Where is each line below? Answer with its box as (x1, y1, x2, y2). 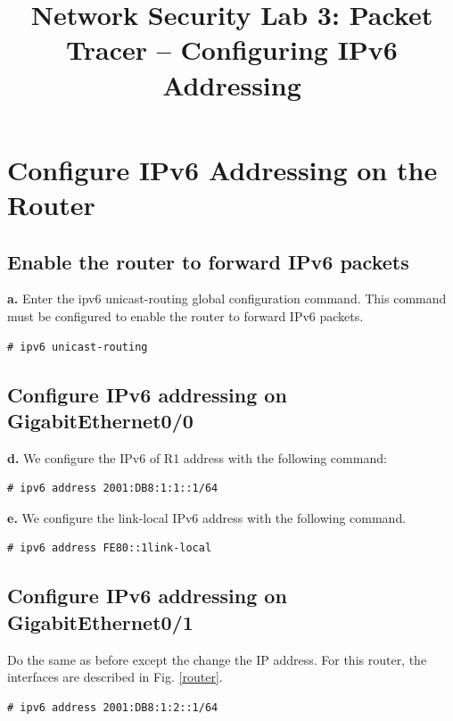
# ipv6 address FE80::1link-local (7, 542, 212, 555)
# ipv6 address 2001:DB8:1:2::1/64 (7, 700, 218, 714)
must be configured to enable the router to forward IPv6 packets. (7, 306, 364, 325)
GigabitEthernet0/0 (7, 406, 194, 434)
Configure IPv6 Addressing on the (7, 151, 438, 187)
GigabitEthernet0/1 (7, 608, 194, 635)
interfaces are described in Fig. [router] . (7, 667, 223, 686)
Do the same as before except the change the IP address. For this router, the (7, 650, 427, 668)
